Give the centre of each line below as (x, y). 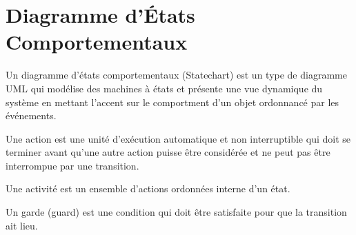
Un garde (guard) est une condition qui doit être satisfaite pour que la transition (176, 212)
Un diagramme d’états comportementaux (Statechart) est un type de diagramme (176, 75)
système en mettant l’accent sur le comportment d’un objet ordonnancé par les (172, 102)
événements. (31, 115)
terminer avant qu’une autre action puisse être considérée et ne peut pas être (168, 152)
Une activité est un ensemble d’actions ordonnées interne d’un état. (148, 188)
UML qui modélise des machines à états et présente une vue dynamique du (164, 88)
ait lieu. (22, 225)
